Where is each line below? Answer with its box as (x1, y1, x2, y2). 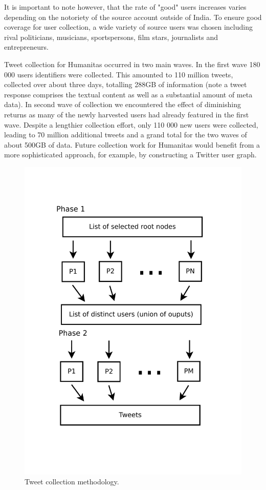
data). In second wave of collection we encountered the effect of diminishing (4, 99, 241, 110)
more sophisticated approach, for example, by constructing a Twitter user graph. (4, 149, 257, 160)
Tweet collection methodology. (25, 476, 119, 487)
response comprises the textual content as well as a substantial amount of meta (4, 89, 253, 99)
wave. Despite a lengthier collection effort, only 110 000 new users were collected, (4, 119, 258, 130)
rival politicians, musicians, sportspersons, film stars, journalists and (4, 31, 218, 42)
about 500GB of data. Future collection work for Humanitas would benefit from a (4, 139, 260, 150)
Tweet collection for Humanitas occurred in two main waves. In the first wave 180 (4, 58, 260, 69)
